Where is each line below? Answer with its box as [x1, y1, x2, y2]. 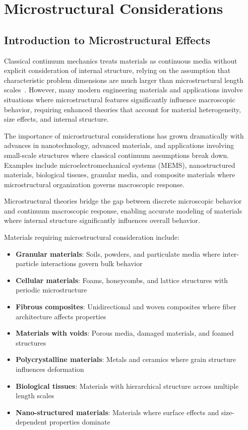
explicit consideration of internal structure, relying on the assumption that [4, 65, 231, 75]
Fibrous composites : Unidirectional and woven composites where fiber [15, 301, 237, 312]
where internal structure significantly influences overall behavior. [4, 215, 200, 225]
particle [15, 258, 39, 269]
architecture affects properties [15, 311, 106, 321]
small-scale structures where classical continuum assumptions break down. [4, 149, 229, 160]
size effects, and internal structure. [4, 114, 109, 124]
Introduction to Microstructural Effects [4, 32, 211, 47]
